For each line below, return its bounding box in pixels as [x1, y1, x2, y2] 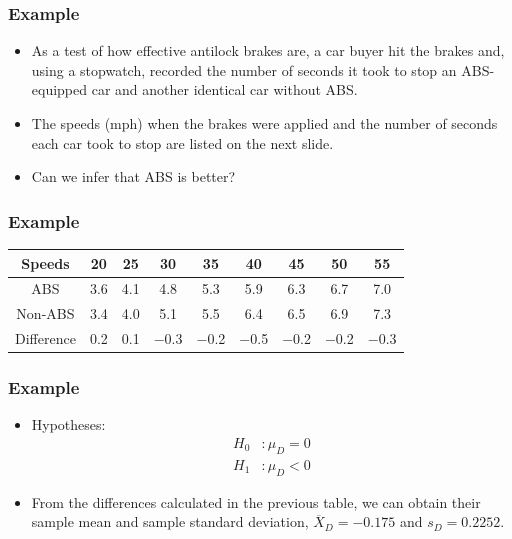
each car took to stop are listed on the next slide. [31, 132, 334, 153]
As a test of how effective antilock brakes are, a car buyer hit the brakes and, [31, 40, 505, 61]
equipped [31, 79, 88, 100]
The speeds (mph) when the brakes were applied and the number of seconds [31, 113, 498, 133]
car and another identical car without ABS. [91, 79, 358, 100]
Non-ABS [16, 303, 75, 324]
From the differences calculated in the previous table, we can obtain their [31, 491, 481, 512]
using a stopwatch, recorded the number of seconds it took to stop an [31, 59, 457, 80]
